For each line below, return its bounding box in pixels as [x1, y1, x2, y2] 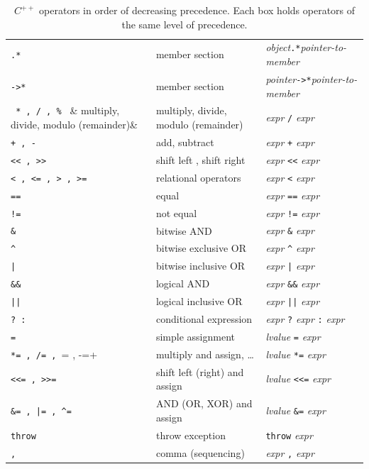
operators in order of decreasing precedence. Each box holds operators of [39, 3, 356, 17]
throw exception [155, 427, 226, 442]
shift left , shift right [155, 152, 246, 167]
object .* [265, 40, 301, 55]
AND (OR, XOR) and [155, 396, 253, 411]
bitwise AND [155, 223, 212, 238]
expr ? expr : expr [265, 311, 345, 326]
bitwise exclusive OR [155, 241, 247, 255]
